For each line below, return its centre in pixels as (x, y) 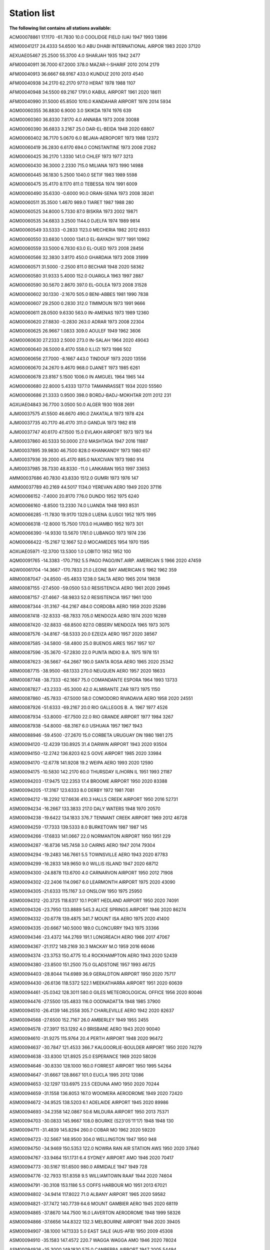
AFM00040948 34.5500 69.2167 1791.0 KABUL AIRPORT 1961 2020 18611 (85, 92)
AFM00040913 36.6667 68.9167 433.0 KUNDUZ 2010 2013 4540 (76, 74)
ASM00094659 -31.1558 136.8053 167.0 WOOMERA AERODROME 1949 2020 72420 (96, 1093)
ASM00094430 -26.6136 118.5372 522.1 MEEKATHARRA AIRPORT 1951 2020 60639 (96, 983)
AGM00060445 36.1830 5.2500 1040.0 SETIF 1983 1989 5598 (73, 174)
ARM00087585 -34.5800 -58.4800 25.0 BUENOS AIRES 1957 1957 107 (82, 643)
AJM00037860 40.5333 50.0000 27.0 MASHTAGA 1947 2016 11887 (79, 441)
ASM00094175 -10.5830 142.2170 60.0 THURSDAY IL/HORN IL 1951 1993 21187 (91, 772)
